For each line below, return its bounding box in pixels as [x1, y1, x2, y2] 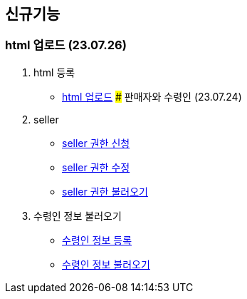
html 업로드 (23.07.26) [5, 38, 127, 53]
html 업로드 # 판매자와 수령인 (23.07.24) [62, 90, 242, 103]
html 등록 [33, 66, 75, 78]
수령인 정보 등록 [62, 233, 132, 246]
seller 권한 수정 [62, 161, 130, 173]
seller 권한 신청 [62, 136, 130, 149]
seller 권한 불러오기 [62, 185, 148, 198]
